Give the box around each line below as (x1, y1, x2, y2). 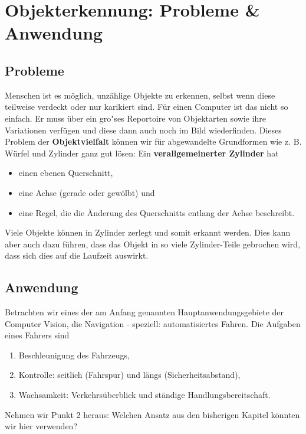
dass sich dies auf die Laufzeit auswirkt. (5, 249, 149, 262)
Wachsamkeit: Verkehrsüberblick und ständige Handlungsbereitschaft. (18, 389, 271, 401)
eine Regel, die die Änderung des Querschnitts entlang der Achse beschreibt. (18, 206, 295, 218)
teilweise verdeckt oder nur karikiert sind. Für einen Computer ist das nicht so (5, 100, 288, 113)
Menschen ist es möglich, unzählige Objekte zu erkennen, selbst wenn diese (5, 89, 275, 101)
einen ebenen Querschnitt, (18, 167, 113, 179)
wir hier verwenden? (5, 420, 78, 432)
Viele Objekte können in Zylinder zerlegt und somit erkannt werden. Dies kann (5, 226, 291, 239)
